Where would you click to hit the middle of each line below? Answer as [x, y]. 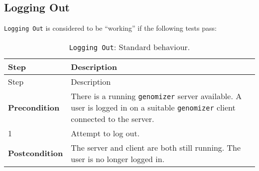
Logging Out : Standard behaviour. [129, 47]
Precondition [34, 107]
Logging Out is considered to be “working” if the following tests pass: [110, 28]
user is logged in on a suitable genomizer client [153, 107]
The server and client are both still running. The [156, 147]
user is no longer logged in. [118, 159]
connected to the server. [113, 118]
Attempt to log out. [105, 133]
